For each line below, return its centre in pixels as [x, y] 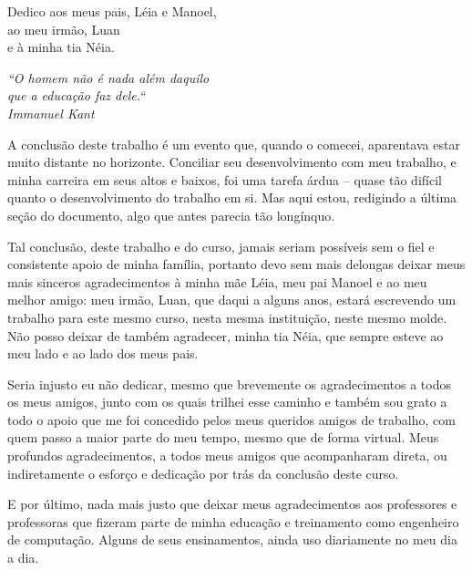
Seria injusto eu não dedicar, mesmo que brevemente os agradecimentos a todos [229, 383]
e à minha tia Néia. [61, 47]
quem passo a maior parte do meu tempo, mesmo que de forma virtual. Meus [223, 437]
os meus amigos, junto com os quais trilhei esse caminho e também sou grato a [227, 402]
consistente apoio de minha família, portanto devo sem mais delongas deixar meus [236, 264]
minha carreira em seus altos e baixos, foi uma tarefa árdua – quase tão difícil [225, 179]
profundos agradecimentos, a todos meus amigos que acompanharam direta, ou [227, 456]
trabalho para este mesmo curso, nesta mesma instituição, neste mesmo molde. [227, 317]
